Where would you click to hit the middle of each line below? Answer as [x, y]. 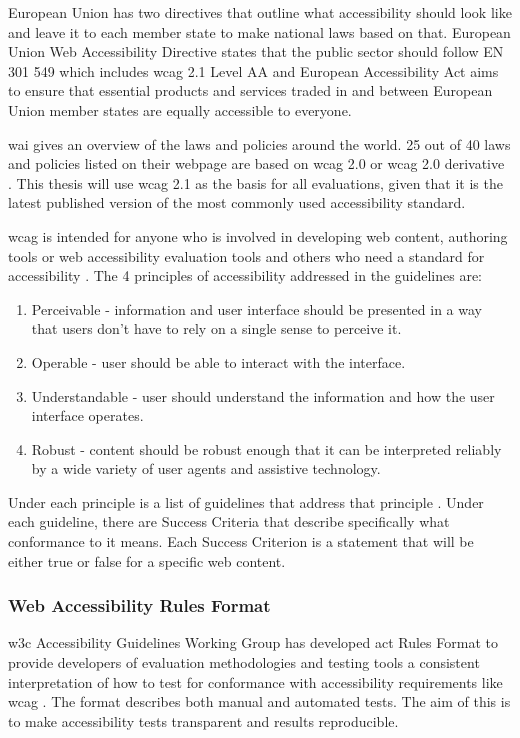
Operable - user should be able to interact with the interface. [218, 361]
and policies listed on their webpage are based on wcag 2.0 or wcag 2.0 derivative [256, 163]
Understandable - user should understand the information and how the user [263, 395]
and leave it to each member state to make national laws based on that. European [259, 31]
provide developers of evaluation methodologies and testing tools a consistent [244, 662]
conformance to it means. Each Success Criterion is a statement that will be [241, 541]
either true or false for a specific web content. [147, 560]
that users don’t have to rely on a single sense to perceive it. [216, 328]
